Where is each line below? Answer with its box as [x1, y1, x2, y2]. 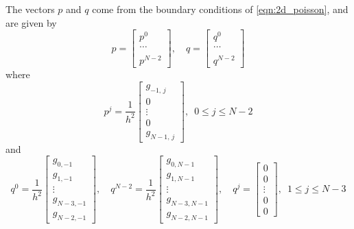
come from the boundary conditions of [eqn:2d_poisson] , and [92, 2, 349, 16]
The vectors [5, 2, 55, 16]
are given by [5, 15, 57, 29]
